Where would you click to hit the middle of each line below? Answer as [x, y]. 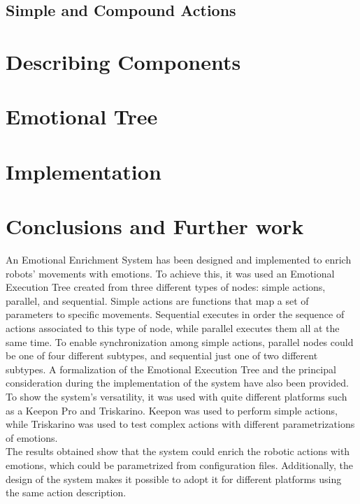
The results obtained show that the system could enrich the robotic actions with [178, 451]
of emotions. [32, 437]
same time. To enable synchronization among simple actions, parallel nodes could [180, 341]
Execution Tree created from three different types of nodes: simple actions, [166, 287]
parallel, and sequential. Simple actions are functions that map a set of [157, 300]
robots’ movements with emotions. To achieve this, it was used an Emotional [170, 273]
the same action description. [66, 492]
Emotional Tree [82, 116]
